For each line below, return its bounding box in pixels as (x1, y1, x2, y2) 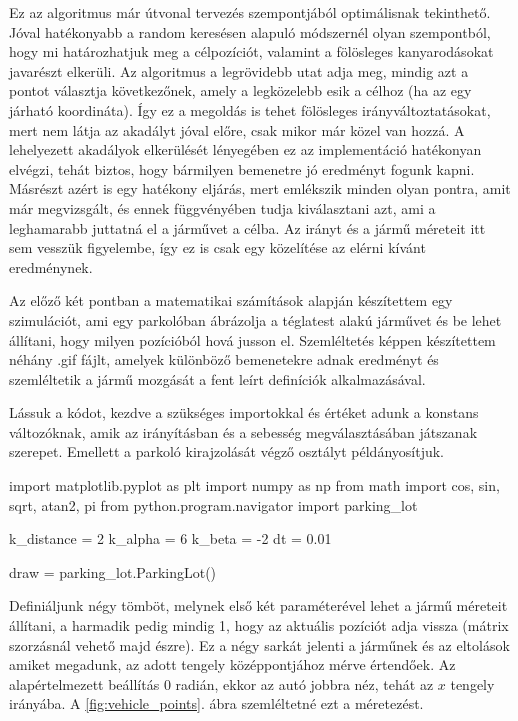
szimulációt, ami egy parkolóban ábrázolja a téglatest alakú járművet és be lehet (9, 309, 502, 330)
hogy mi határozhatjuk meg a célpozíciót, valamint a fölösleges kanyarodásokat (9, 41, 494, 62)
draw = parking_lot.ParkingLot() (9, 561, 217, 582)
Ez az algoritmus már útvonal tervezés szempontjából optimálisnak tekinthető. (9, 2, 491, 22)
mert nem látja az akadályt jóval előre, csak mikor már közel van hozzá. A (9, 119, 465, 140)
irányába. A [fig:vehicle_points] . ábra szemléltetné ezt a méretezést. (9, 693, 424, 714)
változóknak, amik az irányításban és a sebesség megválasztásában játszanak (9, 421, 478, 442)
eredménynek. (9, 256, 93, 277)
